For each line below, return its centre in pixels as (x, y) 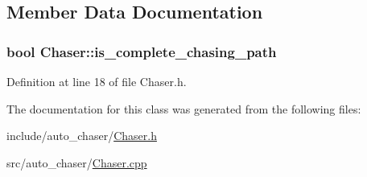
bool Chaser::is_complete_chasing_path (142, 51)
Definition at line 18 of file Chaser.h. (97, 81)
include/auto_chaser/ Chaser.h (82, 136)
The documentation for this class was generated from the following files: (184, 108)
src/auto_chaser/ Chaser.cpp (77, 162)
